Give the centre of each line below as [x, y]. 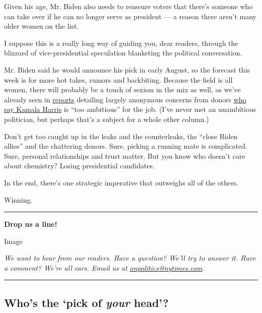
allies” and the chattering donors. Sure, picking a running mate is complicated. [126, 146]
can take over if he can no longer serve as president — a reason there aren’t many [130, 16]
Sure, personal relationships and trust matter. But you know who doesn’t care [125, 155]
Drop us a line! [31, 224]
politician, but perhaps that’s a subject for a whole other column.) [107, 119]
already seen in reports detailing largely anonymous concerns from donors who [125, 99]
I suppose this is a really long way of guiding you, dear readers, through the [121, 43]
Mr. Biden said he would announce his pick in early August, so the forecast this [127, 69]
